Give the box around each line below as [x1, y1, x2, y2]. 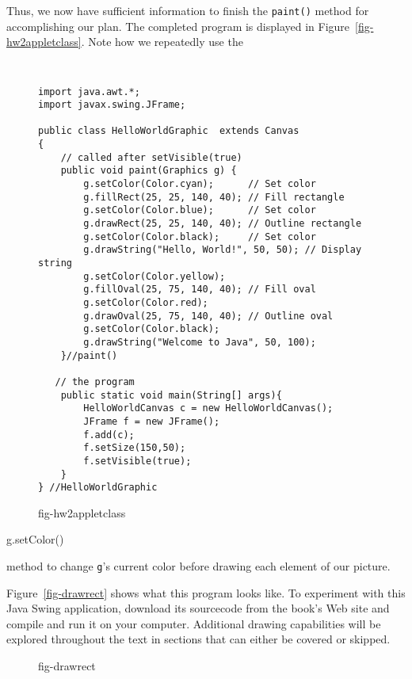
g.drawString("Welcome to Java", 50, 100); [83, 336, 316, 348]
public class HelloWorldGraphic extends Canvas [38, 125, 299, 137]
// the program [55, 376, 135, 387]
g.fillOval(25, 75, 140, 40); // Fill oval [83, 284, 316, 296]
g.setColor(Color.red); [83, 297, 208, 308]
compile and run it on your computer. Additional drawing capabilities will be [6, 615, 381, 631]
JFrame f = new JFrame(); [83, 415, 220, 427]
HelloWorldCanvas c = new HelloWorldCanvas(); [83, 402, 334, 414]
